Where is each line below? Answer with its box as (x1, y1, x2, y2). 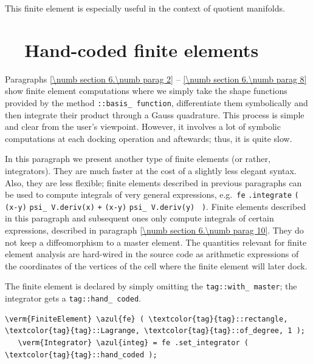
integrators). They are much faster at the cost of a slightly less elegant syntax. (5, 164, 297, 177)
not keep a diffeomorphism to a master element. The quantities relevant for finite (5, 235, 307, 248)
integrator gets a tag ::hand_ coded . (5, 292, 142, 305)
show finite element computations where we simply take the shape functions (5, 84, 287, 97)
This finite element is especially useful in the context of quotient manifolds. (5, 2, 285, 14)
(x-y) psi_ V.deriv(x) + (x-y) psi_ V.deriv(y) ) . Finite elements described (5, 200, 306, 212)
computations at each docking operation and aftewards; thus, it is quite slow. (5, 132, 292, 144)
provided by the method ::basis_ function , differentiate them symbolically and (5, 96, 308, 109)
